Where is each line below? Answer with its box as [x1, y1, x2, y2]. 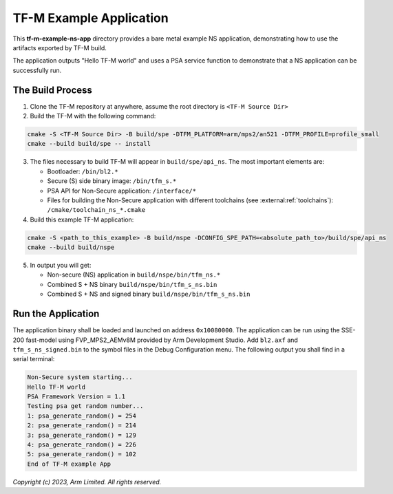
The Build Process [12, 84, 93, 96]
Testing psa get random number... [27, 402, 144, 410]
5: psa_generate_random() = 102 [27, 451, 137, 458]
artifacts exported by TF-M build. [12, 43, 107, 52]
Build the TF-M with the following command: [30, 112, 156, 120]
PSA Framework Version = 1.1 [27, 393, 126, 400]
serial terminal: [12, 355, 55, 363]
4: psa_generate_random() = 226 [27, 441, 137, 449]
